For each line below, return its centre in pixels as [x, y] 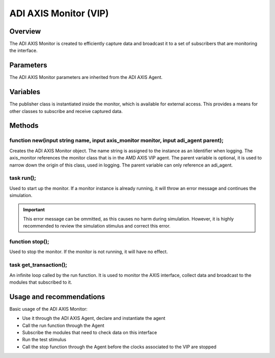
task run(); [23, 178]
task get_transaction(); [38, 265]
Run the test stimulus [44, 340]
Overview [25, 31]
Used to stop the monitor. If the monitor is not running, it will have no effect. [89, 252]
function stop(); [29, 242]
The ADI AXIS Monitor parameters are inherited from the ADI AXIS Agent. [86, 77]
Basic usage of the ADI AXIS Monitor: [48, 309]
